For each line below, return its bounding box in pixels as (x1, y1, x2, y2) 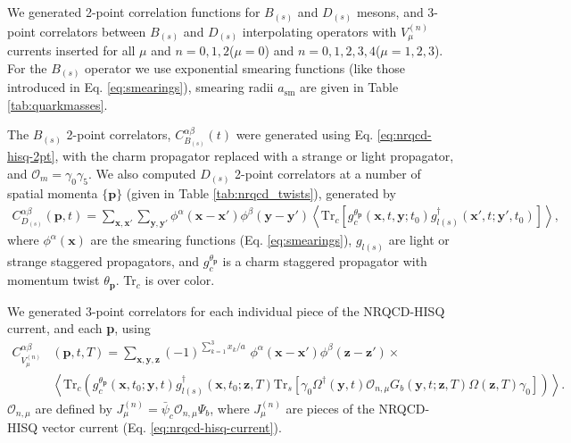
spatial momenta (7, 183, 98, 202)
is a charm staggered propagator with (222, 252, 427, 271)
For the (7, 58, 47, 77)
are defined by (35, 398, 112, 417)
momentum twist (7, 271, 100, 289)
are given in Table (300, 78, 399, 96)
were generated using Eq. (236, 125, 374, 144)
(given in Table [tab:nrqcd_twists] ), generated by (126, 183, 396, 202)
